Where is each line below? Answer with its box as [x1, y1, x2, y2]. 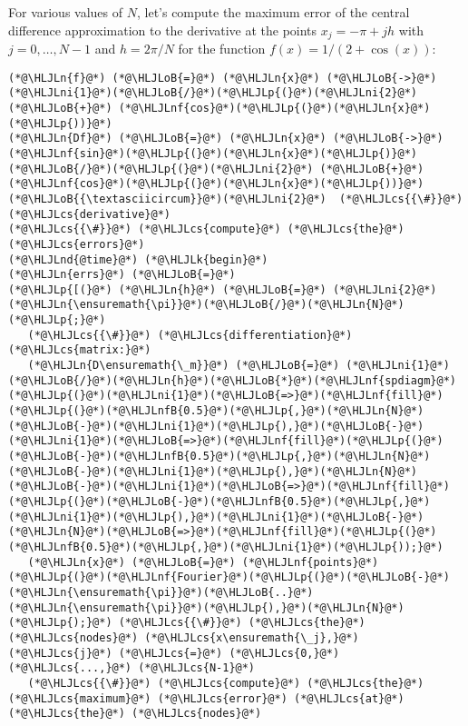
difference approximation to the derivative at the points [8, 20, 317, 39]
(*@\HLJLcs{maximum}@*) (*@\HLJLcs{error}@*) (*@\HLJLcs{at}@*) [8, 691, 405, 705]
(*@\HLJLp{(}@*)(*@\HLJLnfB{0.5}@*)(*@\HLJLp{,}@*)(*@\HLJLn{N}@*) [8, 404, 424, 418]
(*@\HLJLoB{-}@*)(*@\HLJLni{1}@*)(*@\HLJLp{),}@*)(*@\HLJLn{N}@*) [8, 464, 418, 478]
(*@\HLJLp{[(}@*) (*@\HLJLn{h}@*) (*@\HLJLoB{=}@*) [8, 283, 327, 296]
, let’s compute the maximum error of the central [136, 3, 410, 21]
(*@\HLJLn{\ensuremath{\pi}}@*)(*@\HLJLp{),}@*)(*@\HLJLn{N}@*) [8, 601, 405, 614]
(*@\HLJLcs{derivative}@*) [8, 207, 171, 221]
